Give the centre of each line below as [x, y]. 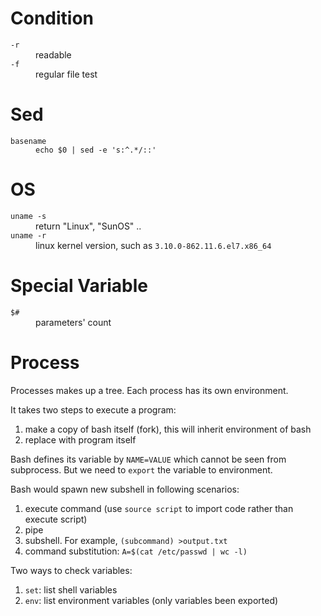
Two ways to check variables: [71, 570]
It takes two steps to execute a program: [93, 409]
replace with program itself [80, 439]
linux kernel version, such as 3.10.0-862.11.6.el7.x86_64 [153, 245]
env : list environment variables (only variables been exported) [151, 600]
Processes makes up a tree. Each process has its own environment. [149, 390]
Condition [52, 18]
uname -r [28, 235]
